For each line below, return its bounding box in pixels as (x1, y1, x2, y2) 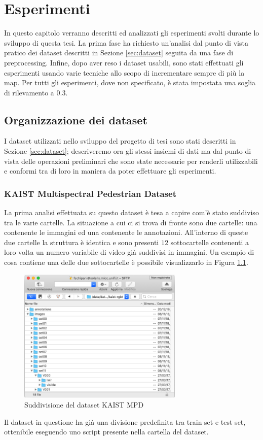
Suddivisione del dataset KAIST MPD (24, 399, 144, 410)
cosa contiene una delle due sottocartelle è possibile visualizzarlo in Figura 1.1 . (4, 257, 248, 267)
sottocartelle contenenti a (170, 236, 249, 247)
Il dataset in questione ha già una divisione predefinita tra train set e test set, (4, 416, 246, 427)
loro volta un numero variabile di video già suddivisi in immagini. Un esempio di (4, 247, 254, 257)
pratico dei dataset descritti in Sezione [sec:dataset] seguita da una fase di (4, 47, 234, 58)
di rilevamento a (4, 87, 54, 97)
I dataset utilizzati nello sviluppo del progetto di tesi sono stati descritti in (4, 136, 236, 146)
